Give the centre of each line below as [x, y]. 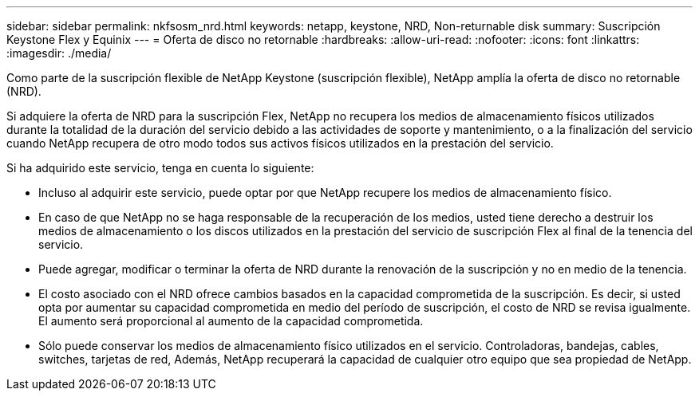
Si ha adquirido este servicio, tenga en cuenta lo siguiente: [160, 168]
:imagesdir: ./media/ [59, 53]
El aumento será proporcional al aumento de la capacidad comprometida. [231, 321]
